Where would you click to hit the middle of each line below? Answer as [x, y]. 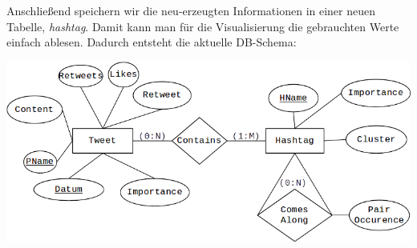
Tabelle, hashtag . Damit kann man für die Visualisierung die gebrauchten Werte [203, 26]
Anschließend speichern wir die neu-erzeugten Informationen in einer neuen [191, 10]
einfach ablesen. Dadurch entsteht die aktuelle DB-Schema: [152, 42]
